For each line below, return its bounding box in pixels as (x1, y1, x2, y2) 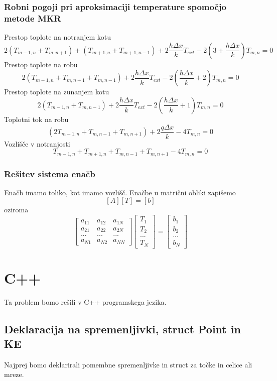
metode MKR (4, 12, 61, 24)
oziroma (4, 204, 29, 215)
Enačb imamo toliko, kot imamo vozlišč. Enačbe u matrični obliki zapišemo (4, 187, 236, 197)
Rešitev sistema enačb (4, 167, 95, 180)
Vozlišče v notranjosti (4, 138, 70, 149)
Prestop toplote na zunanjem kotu (4, 86, 109, 97)
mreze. (4, 369, 24, 379)
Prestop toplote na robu (4, 59, 78, 69)
